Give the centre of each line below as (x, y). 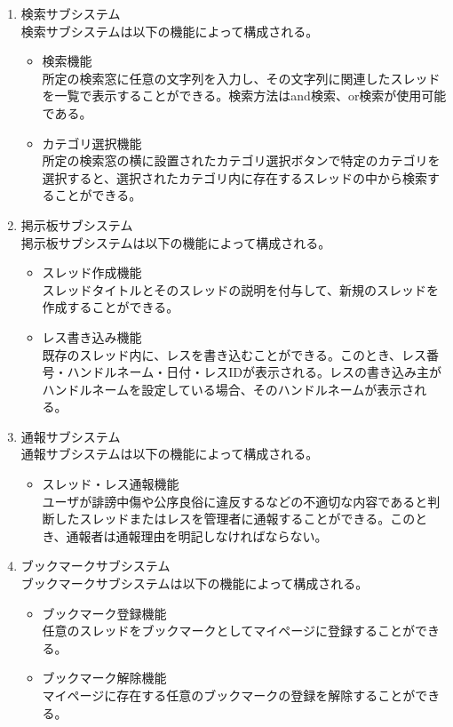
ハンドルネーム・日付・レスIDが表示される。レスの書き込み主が (254, 372)
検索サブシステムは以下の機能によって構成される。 (170, 31)
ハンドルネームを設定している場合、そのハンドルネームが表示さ (228, 389)
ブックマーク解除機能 (104, 678)
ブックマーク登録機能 (104, 613)
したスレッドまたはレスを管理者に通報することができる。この (235, 519)
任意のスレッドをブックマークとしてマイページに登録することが (228, 631)
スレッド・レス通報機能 (111, 484)
